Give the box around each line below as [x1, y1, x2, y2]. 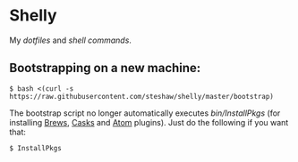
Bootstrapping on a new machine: [9, 61, 201, 76]
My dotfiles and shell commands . [9, 35, 132, 45]
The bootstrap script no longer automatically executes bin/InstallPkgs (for [9, 108, 281, 118]
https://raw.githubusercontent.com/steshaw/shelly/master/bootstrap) [9, 92, 275, 101]
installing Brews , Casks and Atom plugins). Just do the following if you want [9, 117, 289, 127]
